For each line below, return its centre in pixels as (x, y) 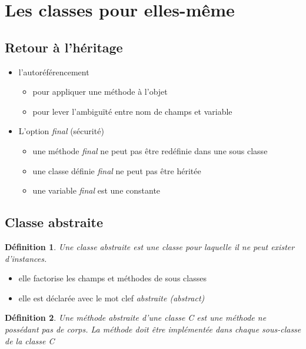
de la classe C (30, 340)
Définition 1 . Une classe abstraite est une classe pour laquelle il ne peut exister (150, 246)
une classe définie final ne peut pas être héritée (117, 170)
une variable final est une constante (97, 190)
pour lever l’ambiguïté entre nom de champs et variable (132, 111)
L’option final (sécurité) (61, 131)
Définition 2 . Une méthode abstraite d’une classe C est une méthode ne (136, 318)
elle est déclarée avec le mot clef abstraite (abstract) (112, 298)
